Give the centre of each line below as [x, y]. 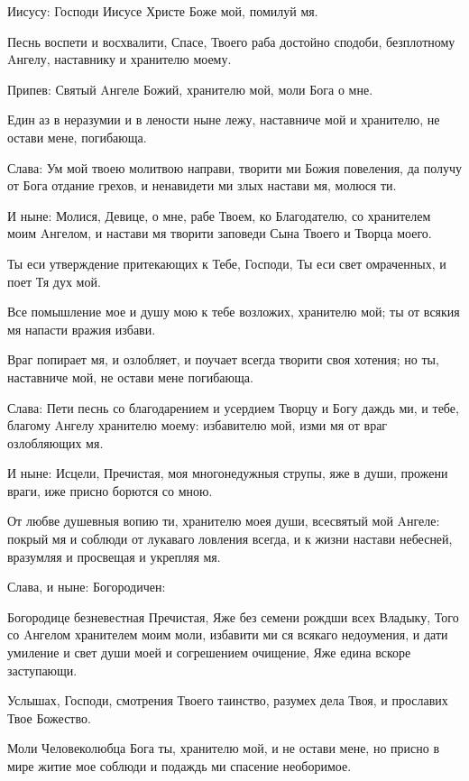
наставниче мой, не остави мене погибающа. [130, 377]
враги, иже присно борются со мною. [110, 490]
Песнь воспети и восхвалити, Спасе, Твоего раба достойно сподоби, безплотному [231, 41]
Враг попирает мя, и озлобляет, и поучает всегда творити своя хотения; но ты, [223, 359]
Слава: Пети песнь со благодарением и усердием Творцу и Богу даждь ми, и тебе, [233, 407]
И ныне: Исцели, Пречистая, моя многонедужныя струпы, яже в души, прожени [228, 473]
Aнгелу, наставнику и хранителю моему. [120, 59]
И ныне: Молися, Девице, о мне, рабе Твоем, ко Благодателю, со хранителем [219, 215]
